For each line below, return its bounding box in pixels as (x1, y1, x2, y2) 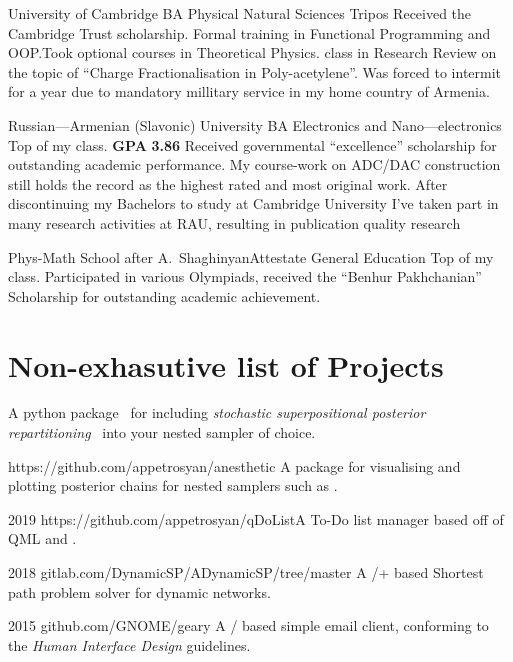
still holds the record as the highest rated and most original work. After (8, 173, 448, 194)
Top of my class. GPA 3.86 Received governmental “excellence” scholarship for (8, 134, 497, 155)
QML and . (8, 528, 77, 549)
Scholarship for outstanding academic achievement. (8, 285, 321, 306)
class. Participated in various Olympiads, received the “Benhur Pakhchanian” (8, 266, 482, 287)
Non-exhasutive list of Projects (8, 344, 444, 385)
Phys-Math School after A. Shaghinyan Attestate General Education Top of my (8, 246, 494, 267)
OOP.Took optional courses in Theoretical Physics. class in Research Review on (8, 42, 497, 63)
